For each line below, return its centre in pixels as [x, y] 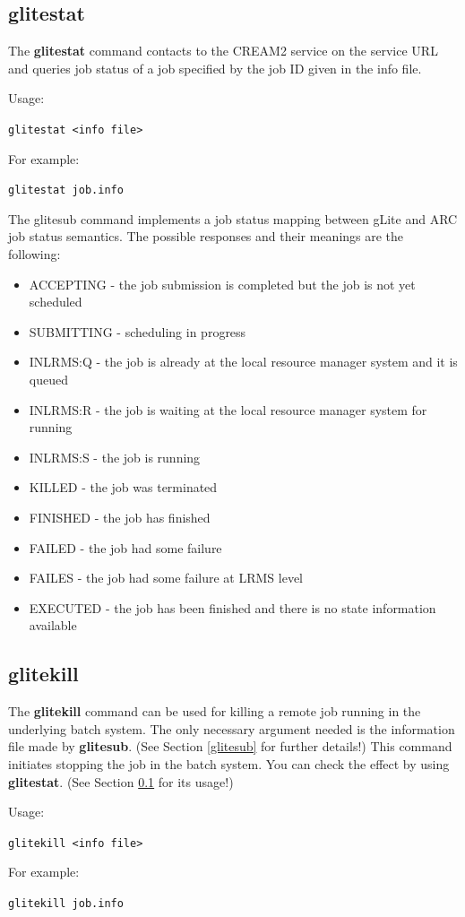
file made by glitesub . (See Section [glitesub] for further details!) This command [230, 746]
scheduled [56, 302]
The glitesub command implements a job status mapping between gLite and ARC [233, 218]
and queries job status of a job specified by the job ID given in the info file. [215, 68]
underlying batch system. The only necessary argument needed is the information [232, 728]
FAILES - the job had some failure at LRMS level [166, 578]
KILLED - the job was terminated [123, 487]
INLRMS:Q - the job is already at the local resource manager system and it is [243, 362]
